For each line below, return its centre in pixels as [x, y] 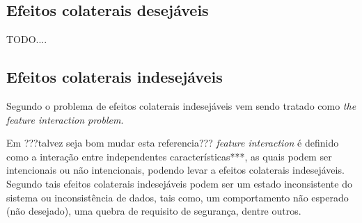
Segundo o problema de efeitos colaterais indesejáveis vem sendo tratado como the [181, 106]
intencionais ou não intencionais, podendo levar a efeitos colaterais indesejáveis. [175, 170]
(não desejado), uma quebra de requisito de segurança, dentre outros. [154, 211]
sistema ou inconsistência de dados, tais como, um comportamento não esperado [178, 197]
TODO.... [27, 39]
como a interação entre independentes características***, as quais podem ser [169, 156]
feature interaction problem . [65, 119]
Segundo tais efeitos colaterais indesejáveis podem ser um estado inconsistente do [179, 183]
